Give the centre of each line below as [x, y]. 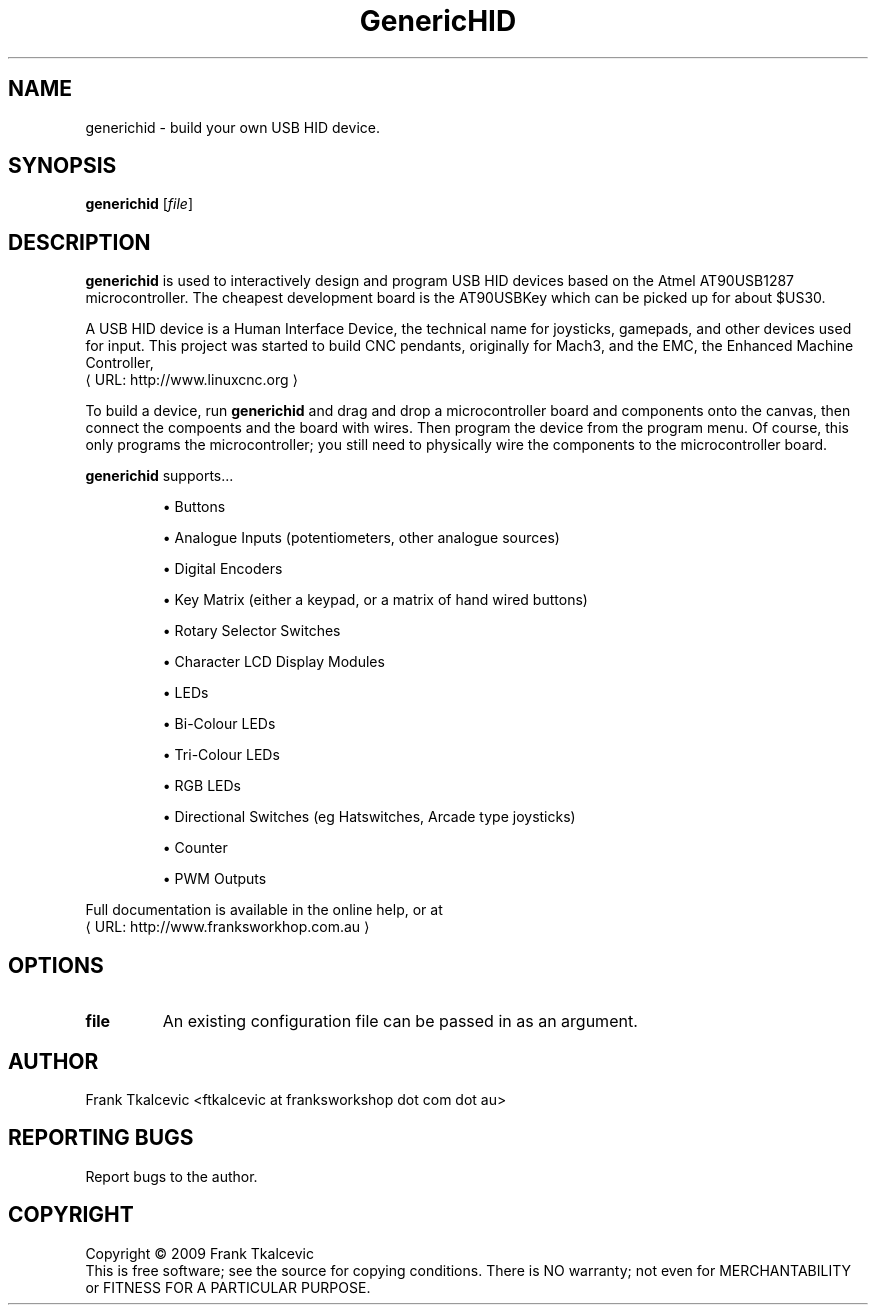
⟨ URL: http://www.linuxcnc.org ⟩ [191, 380]
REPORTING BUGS [101, 1138]
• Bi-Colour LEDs [219, 724]
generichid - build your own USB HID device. [232, 127]
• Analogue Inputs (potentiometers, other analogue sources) [361, 538]
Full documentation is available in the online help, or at [264, 910]
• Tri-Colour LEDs [221, 755]
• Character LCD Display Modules [273, 662]
